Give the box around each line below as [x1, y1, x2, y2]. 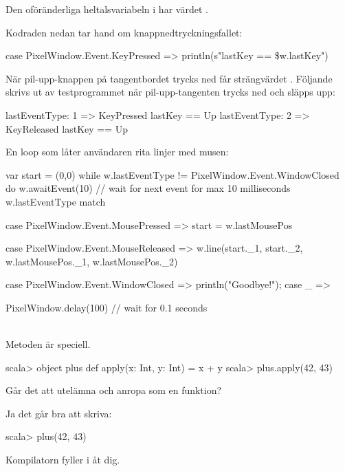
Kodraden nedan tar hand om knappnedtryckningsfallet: [5, 25, 243, 39]
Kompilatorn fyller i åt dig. [5, 452, 120, 467]
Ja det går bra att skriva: [5, 406, 112, 420]
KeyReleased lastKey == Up [5, 121, 129, 135]
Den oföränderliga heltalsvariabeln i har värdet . [5, 2, 208, 16]
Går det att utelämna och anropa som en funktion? [5, 383, 222, 397]
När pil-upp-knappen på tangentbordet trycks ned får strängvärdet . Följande [5, 71, 333, 85]
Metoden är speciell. [5, 337, 91, 351]
